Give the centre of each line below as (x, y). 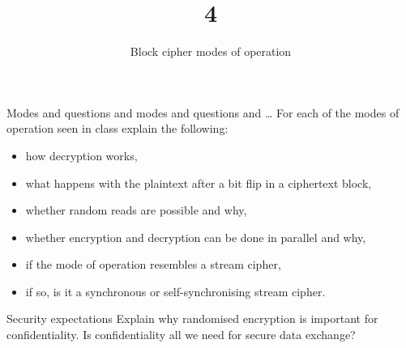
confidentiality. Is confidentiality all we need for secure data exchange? (181, 335)
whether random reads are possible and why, (136, 210)
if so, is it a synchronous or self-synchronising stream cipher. (175, 291)
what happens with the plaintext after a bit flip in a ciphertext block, (199, 182)
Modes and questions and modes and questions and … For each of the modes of (203, 112)
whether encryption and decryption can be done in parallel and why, (196, 237)
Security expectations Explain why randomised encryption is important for (192, 318)
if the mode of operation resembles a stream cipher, (153, 264)
